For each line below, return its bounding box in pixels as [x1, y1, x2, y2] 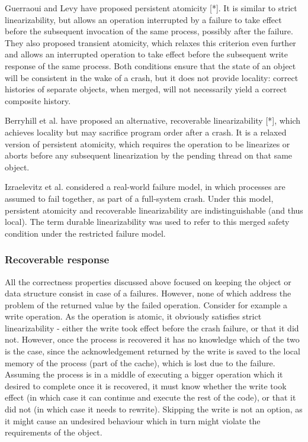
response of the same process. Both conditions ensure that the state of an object [5, 59, 296, 72]
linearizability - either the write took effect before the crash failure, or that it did [5, 321, 299, 334]
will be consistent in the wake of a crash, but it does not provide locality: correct [5, 71, 299, 83]
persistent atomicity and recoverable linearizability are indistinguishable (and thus [5, 204, 303, 216]
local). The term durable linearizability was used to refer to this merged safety [5, 215, 290, 228]
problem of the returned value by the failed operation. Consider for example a [5, 298, 288, 311]
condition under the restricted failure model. [5, 227, 166, 239]
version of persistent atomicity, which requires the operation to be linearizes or [5, 137, 290, 150]
